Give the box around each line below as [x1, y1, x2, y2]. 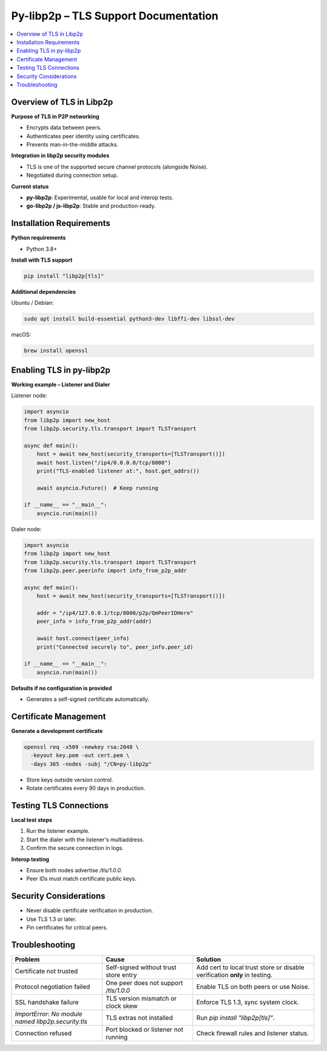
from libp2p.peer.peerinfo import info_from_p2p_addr [24, 567, 187, 574]
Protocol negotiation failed [15, 982, 90, 990]
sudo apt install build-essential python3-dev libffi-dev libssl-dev [24, 316, 235, 322]
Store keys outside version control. [26, 776, 113, 783]
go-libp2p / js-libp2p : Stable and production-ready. [26, 202, 156, 210]
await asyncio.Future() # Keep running [36, 485, 159, 491]
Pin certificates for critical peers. [26, 924, 108, 931]
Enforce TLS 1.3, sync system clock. [196, 998, 299, 1006]
